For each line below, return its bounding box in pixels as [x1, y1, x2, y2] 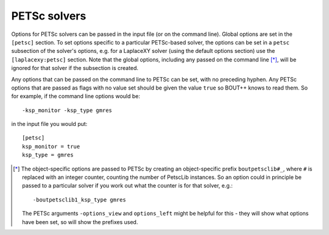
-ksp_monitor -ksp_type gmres [22, 107, 113, 114]
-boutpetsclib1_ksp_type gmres [32, 196, 126, 203]
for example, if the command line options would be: [11, 93, 140, 100]
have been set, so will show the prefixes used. [22, 218, 138, 225]
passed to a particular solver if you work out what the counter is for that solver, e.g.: [22, 182, 233, 189]
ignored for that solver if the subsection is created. [11, 65, 139, 72]
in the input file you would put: [11, 121, 88, 128]
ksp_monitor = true [22, 143, 80, 150]
